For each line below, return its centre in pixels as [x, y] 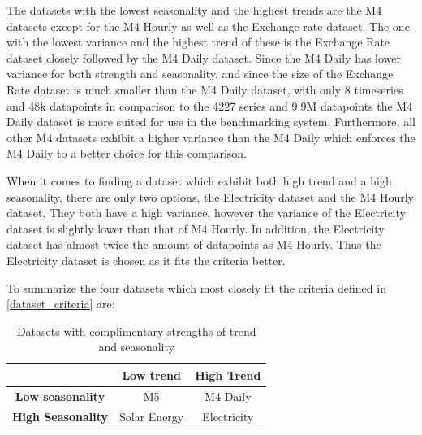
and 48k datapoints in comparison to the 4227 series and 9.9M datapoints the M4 [210, 105]
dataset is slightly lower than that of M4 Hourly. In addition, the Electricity [196, 228]
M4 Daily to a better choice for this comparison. [127, 153]
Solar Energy [152, 416]
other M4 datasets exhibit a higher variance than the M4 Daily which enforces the [211, 137]
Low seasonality [60, 396]
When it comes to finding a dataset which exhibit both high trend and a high [199, 180]
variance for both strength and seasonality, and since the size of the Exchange [200, 74]
